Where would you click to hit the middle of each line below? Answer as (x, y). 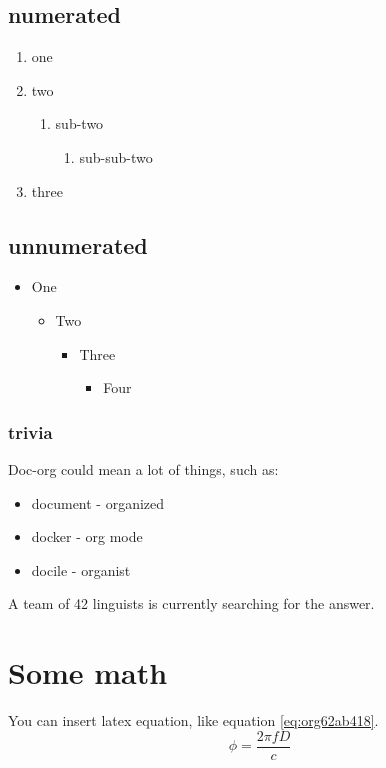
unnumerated (78, 244)
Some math (88, 672)
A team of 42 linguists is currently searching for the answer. (191, 603)
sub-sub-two (116, 156)
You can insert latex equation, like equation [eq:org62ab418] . (193, 720)
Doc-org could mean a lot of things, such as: (143, 468)
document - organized (98, 502)
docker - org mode (87, 536)
